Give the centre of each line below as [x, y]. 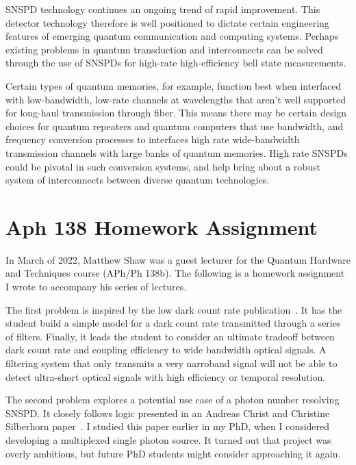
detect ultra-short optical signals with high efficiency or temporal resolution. [166, 376]
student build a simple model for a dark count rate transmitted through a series [173, 323]
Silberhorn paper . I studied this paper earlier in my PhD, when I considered [168, 426]
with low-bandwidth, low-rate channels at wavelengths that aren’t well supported [176, 99]
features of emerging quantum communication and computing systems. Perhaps [172, 36]
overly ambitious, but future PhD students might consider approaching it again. [173, 453]
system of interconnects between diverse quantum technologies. [138, 180]
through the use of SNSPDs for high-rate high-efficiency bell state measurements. [176, 63]
